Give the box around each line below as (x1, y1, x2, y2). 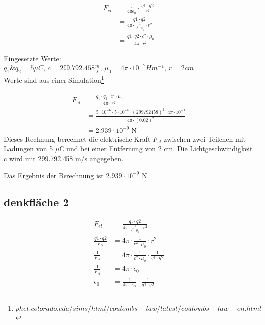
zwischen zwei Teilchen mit (164, 133, 246, 144)
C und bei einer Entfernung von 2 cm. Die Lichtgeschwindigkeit (59, 143, 253, 154)
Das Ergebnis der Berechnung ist (4, 170, 104, 180)
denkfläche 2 (4, 194, 69, 209)
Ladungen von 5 (4, 143, 53, 154)
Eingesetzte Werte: (4, 53, 61, 63)
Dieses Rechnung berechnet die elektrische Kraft (4, 133, 151, 144)
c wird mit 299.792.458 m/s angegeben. (4, 153, 124, 163)
